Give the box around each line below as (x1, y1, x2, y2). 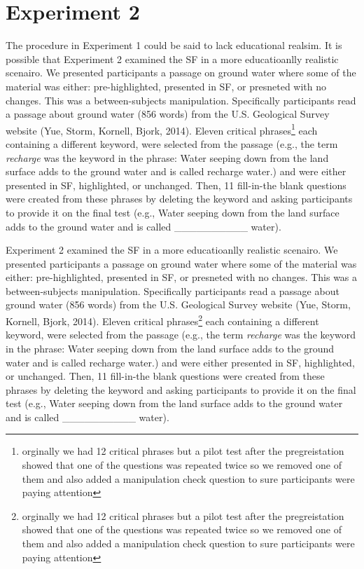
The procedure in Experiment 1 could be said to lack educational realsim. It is (6, 38, 342, 53)
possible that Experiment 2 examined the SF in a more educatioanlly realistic (6, 51, 339, 66)
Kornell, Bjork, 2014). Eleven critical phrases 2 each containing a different (6, 312, 319, 328)
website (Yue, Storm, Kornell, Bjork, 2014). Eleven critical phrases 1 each (6, 121, 318, 137)
